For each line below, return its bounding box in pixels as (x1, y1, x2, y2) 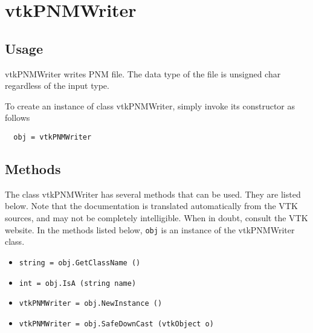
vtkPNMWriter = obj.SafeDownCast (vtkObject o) (19, 319, 214, 328)
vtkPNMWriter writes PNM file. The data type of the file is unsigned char (5, 67, 281, 80)
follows (5, 111, 30, 124)
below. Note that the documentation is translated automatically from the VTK (5, 199, 298, 212)
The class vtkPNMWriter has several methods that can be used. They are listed (5, 187, 301, 200)
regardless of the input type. (5, 79, 109, 92)
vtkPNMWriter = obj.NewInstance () (19, 299, 163, 308)
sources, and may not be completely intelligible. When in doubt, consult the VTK (5, 212, 308, 224)
